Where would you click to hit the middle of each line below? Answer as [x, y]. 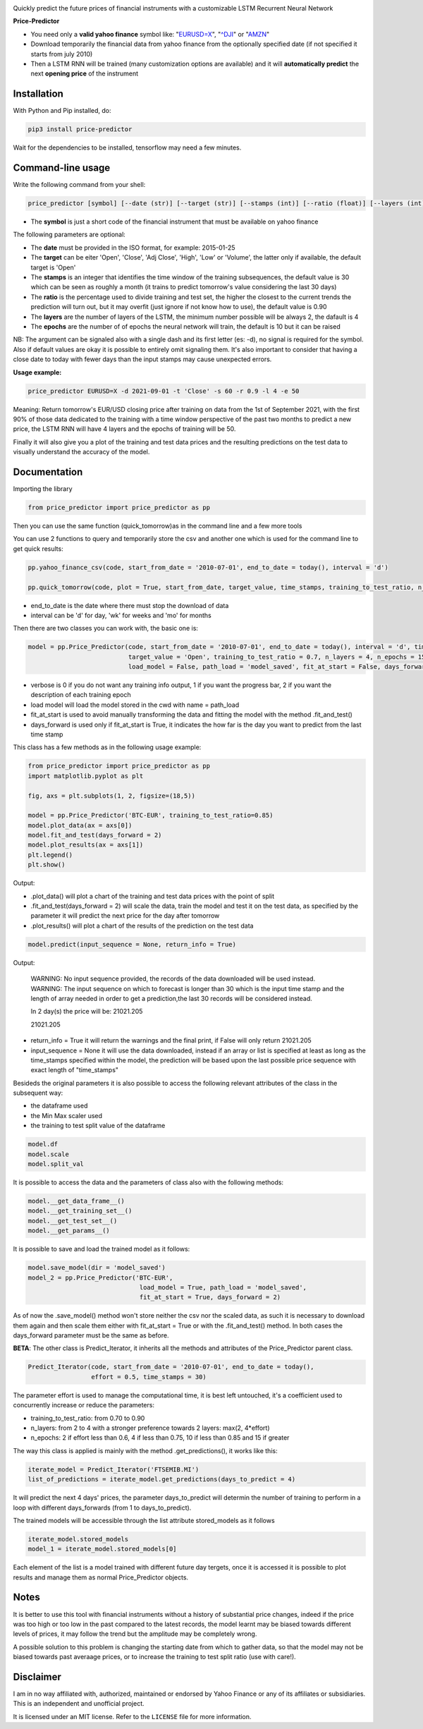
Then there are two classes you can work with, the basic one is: [106, 629]
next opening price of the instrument [85, 73]
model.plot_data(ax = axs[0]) [80, 825]
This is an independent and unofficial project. [79, 1704]
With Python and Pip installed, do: [62, 111]
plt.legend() [50, 855]
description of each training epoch [81, 695]
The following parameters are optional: [69, 235]
